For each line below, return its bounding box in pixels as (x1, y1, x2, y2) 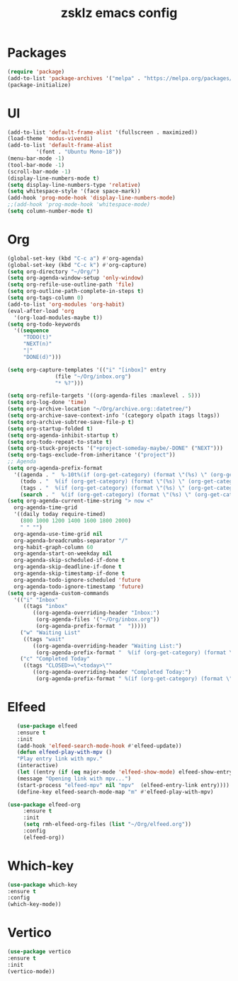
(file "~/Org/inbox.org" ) (55, 373, 132, 380)
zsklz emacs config (60, 5, 178, 21)
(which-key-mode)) (7, 901, 62, 908)
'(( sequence (13, 327, 50, 334)
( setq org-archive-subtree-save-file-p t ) (7, 418, 135, 425)
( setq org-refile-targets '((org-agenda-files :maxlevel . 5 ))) (7, 392, 201, 399)
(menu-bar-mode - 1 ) (7, 155, 65, 162)
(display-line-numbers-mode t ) (7, 175, 100, 182)
